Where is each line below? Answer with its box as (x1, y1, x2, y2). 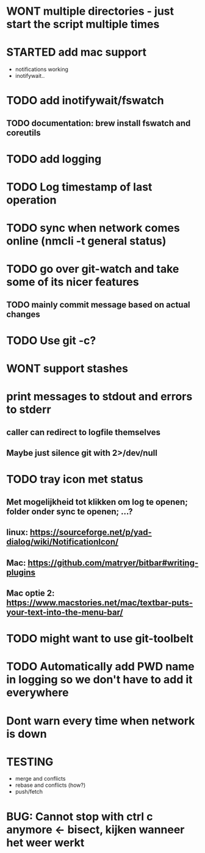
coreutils (6, 127, 41, 138)
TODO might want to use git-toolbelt (6, 632, 194, 646)
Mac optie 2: (6, 588, 55, 598)
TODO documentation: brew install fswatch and (6, 118, 191, 128)
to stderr (6, 403, 51, 417)
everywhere (6, 686, 69, 700)
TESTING (6, 755, 54, 768)
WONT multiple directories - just (6, 4, 174, 18)
